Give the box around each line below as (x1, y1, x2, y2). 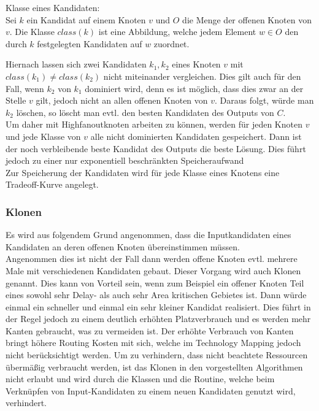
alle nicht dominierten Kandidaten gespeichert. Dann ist (90, 129, 302, 142)
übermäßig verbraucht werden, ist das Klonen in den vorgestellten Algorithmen (6, 360, 303, 373)
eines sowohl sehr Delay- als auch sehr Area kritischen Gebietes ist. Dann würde (6, 288, 307, 301)
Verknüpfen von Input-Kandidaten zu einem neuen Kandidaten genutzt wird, (6, 384, 296, 397)
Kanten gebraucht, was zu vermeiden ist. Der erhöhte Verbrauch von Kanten (6, 324, 294, 337)
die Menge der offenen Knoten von (182, 13, 312, 26)
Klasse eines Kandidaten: (6, 1, 100, 13)
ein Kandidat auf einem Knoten (26, 13, 146, 26)
